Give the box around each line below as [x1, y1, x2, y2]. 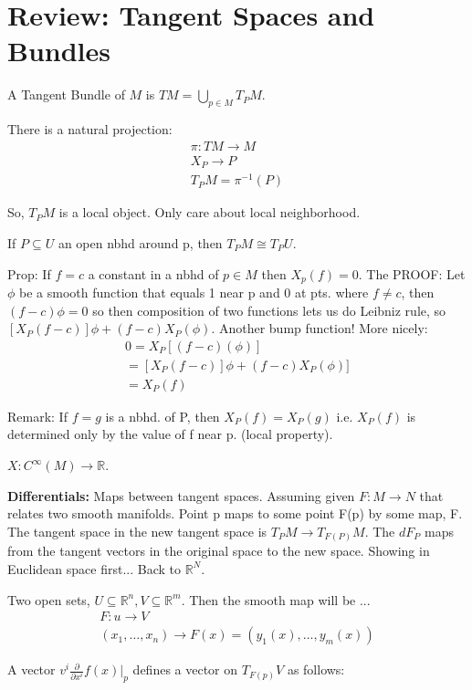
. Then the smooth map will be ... [181, 590, 371, 609]
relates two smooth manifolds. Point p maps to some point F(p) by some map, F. [7, 504, 463, 523]
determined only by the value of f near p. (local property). [7, 424, 333, 444]
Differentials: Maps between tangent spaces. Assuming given [7, 486, 355, 505]
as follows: [287, 660, 345, 679]
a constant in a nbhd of [88, 264, 219, 283]
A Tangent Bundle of [7, 85, 125, 104]
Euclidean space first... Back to [7, 559, 181, 578]
